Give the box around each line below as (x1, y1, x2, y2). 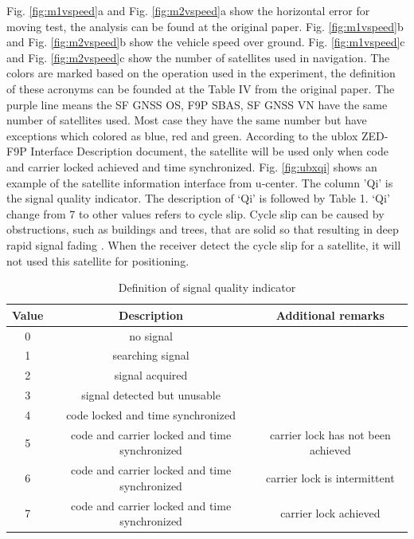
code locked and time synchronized (66, 406, 236, 423)
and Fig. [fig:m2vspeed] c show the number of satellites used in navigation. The (6, 49, 390, 65)
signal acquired (114, 367, 188, 384)
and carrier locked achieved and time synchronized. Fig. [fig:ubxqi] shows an (6, 158, 377, 175)
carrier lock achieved (280, 505, 381, 521)
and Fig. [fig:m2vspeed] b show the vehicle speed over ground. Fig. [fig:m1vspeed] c (6, 33, 405, 50)
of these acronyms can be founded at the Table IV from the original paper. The (6, 80, 395, 96)
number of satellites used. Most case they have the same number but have (6, 112, 367, 128)
